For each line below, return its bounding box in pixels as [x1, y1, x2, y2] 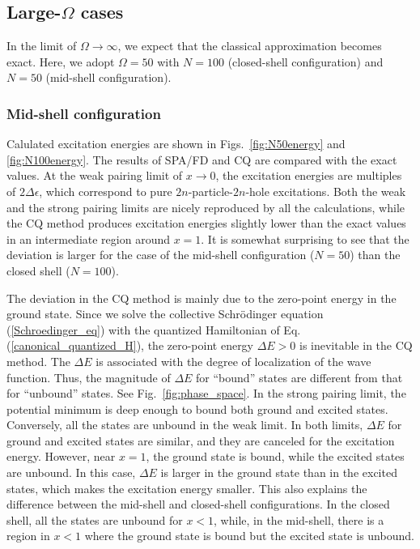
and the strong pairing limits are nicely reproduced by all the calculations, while [6, 198, 405, 215]
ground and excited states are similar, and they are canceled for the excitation [6, 432, 395, 449]
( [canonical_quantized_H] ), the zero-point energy [6, 337, 254, 354]
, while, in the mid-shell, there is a [214, 511, 384, 528]
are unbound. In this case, [6, 464, 136, 481]
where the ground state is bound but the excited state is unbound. [84, 527, 414, 544]
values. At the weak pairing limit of [6, 167, 183, 184]
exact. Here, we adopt [6, 53, 115, 70]
